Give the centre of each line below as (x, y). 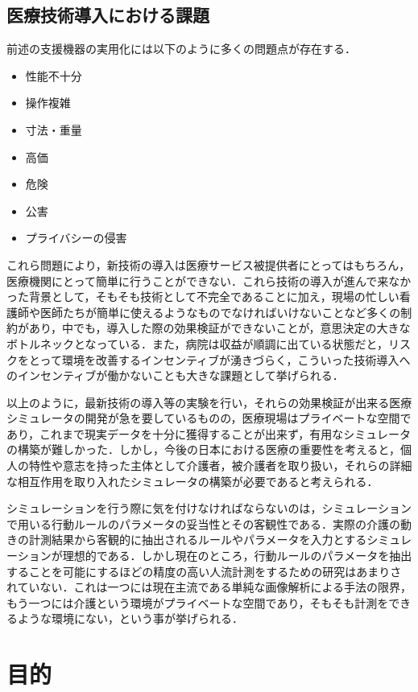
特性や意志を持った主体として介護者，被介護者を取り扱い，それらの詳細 (220, 465)
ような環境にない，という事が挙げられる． (130, 618)
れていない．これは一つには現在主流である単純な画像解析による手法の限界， (209, 587)
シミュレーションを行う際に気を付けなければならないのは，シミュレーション (209, 508)
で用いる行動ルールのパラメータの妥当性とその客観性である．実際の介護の (204, 523)
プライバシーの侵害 (76, 238)
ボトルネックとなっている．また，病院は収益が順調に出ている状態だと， (198, 343)
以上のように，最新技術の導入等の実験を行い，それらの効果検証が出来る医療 (209, 402)
